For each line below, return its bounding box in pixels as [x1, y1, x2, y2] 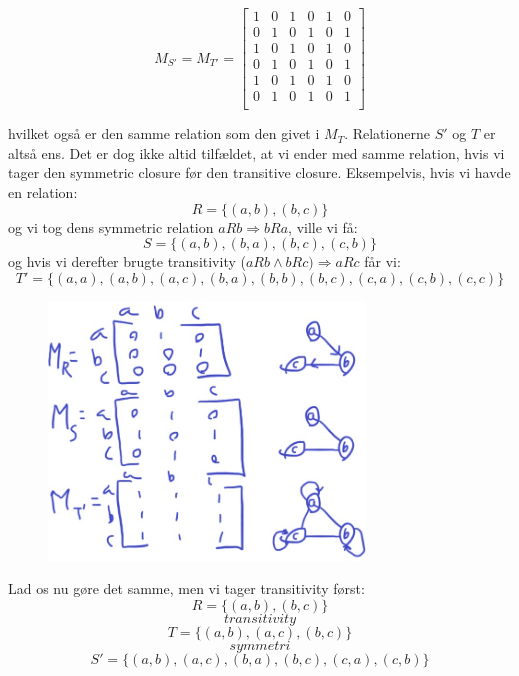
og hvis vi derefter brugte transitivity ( [8, 251, 246, 272]
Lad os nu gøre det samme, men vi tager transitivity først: [8, 578, 365, 599]
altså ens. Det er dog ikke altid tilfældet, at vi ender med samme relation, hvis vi [8, 142, 505, 163]
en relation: [8, 182, 78, 202]
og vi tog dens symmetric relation [8, 216, 214, 237]
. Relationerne [344, 123, 430, 144]
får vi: [364, 251, 401, 272]
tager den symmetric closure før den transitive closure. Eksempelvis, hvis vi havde [8, 162, 511, 183]
